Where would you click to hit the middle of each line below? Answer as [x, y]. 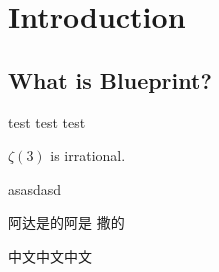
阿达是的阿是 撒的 [66, 222]
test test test [47, 121]
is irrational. [88, 155]
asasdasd [35, 188]
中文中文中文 [50, 255]
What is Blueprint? [110, 79]
